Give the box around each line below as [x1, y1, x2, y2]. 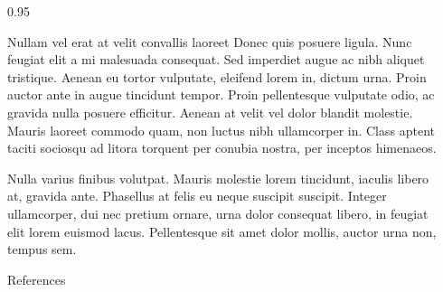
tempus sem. [7, 240, 77, 259]
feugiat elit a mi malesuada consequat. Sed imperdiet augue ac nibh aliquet [7, 50, 425, 69]
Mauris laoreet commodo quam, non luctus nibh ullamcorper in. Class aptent [7, 120, 435, 139]
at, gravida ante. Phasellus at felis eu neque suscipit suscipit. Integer [7, 186, 387, 205]
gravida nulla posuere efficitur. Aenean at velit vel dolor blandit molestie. [7, 102, 413, 121]
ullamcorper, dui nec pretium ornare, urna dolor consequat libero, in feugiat [7, 203, 429, 222]
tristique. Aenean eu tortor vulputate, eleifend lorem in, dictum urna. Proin [7, 67, 427, 86]
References [7, 269, 66, 288]
